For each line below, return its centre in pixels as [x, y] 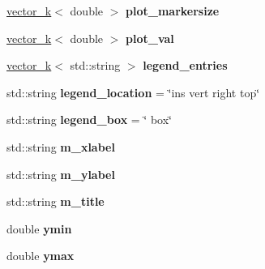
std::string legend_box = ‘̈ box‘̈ [89, 120]
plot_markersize [173, 11]
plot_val [150, 38]
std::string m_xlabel [61, 146]
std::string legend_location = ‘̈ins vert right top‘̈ [133, 92]
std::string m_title [56, 201]
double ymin [39, 228]
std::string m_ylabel [61, 174]
